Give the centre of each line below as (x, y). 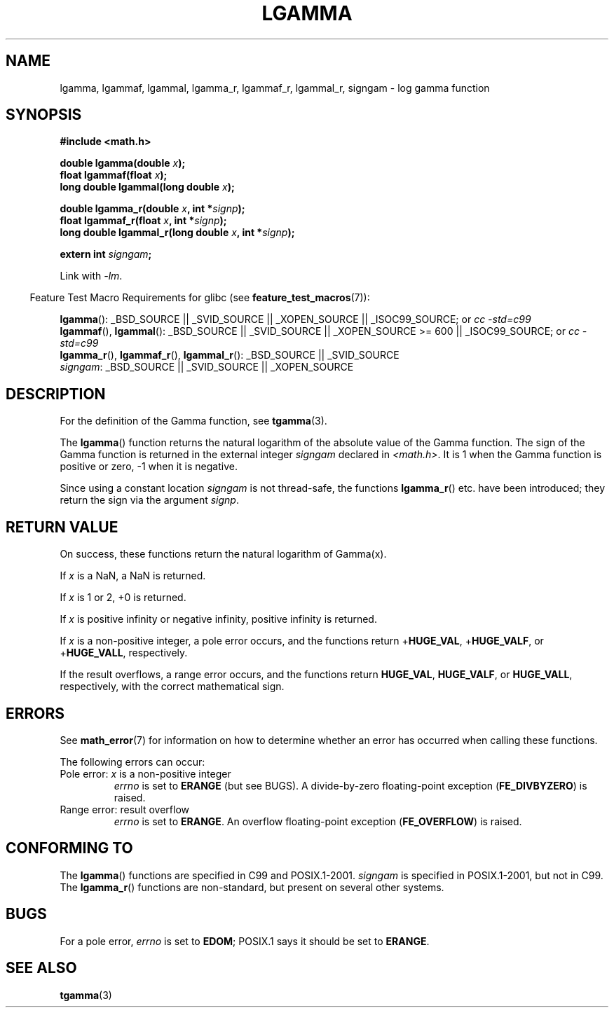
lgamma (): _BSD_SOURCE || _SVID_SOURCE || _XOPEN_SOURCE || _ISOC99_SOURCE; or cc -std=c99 (295, 319)
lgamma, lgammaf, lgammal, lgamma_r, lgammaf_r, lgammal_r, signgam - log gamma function (275, 88)
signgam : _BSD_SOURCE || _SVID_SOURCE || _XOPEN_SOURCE (207, 367)
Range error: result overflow (124, 809)
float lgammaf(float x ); (114, 175)
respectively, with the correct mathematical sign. (172, 687)
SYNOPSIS (44, 115)
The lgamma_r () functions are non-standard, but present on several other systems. (252, 887)
